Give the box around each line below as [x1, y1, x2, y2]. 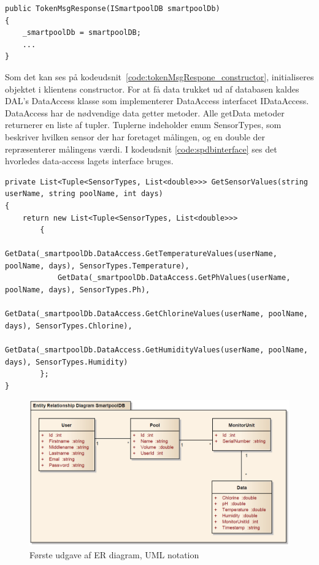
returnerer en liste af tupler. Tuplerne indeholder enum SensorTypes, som [5, 118, 282, 131]
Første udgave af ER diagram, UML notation [29, 548, 199, 561]
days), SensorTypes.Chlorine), [5, 321, 133, 330]
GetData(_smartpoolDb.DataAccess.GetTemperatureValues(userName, [5, 249, 277, 259]
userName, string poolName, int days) [5, 189, 163, 199]
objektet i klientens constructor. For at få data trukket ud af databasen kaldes [5, 82, 299, 95]
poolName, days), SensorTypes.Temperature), [5, 261, 190, 270]
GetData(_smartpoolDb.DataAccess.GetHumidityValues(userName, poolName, [5, 346, 308, 355]
